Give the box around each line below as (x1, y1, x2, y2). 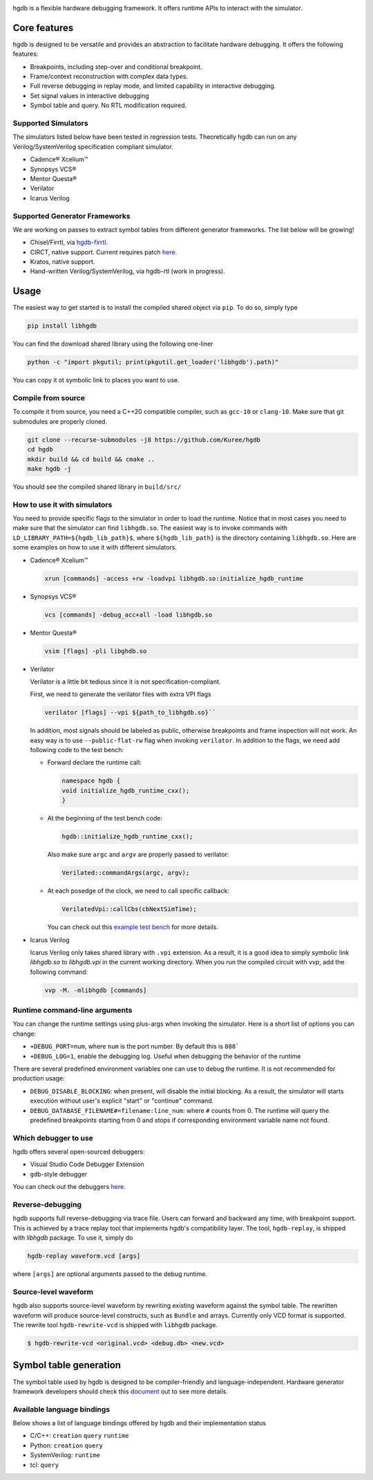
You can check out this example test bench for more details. (47, 923, 219, 931)
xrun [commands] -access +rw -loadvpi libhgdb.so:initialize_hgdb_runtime (44, 574, 304, 582)
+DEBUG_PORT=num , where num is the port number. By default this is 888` (30, 1042, 240, 1051)
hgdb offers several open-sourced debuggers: (12, 1148, 145, 1156)
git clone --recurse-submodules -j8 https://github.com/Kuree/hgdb (27, 435, 261, 444)
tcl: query (30, 1461, 59, 1469)
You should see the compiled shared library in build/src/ (12, 483, 182, 491)
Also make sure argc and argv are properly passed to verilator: (47, 850, 229, 859)
